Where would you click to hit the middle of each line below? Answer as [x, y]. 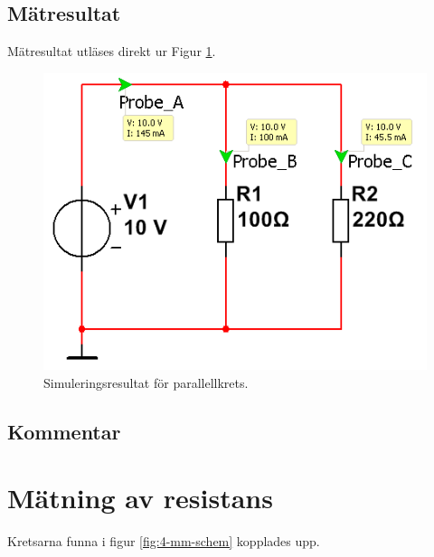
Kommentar [64, 431]
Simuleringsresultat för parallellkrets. [146, 382]
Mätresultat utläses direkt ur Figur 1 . [112, 51]
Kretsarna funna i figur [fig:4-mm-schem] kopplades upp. [164, 541]
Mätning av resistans [140, 498]
